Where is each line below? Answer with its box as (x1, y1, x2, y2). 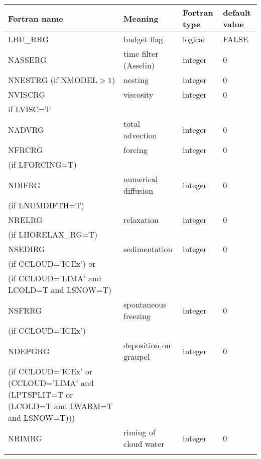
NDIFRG (8, 179, 41, 191)
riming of (123, 426, 156, 438)
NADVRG (8, 123, 44, 135)
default (223, 7, 251, 18)
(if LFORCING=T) (8, 159, 77, 170)
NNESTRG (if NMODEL (8, 74, 97, 86)
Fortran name (8, 12, 63, 24)
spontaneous (123, 298, 167, 310)
